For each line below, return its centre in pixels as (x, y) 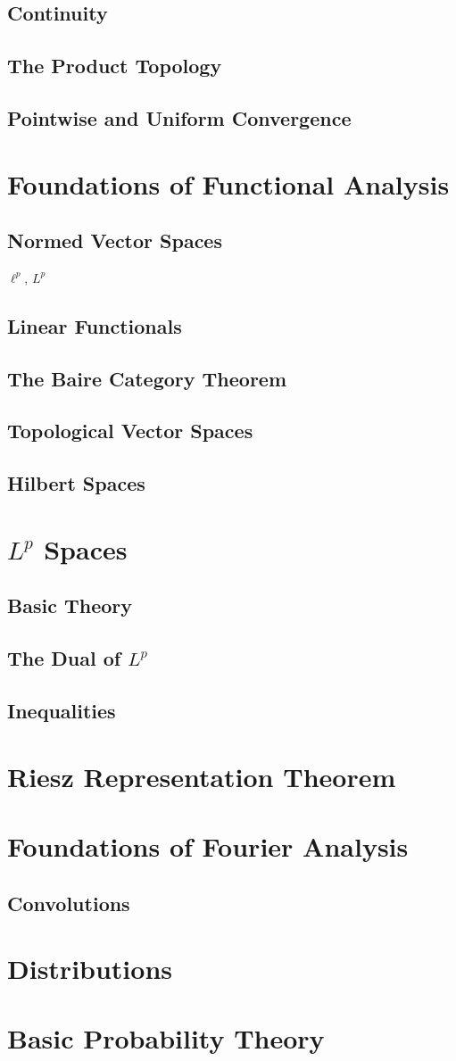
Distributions (90, 969)
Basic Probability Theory (166, 1038)
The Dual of (64, 658)
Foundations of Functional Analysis (228, 183)
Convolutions (69, 903)
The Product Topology (115, 66)
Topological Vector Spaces (130, 431)
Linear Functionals (95, 325)
